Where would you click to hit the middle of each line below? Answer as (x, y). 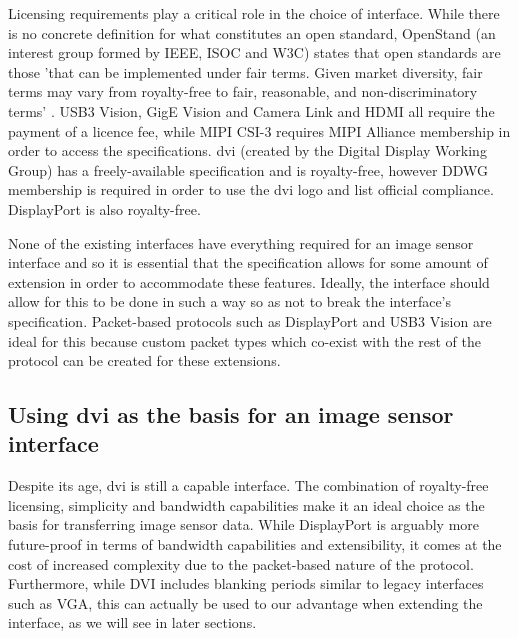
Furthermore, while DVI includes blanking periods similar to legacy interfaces (246, 583)
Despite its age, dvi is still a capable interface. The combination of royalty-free (248, 485)
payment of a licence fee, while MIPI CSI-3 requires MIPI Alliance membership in (259, 130)
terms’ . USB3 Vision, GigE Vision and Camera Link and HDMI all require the (251, 110)
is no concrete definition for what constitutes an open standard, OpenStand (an (252, 32)
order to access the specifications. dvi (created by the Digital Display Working (247, 150)
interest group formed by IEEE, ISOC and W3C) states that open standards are (254, 52)
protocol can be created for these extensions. (144, 360)
